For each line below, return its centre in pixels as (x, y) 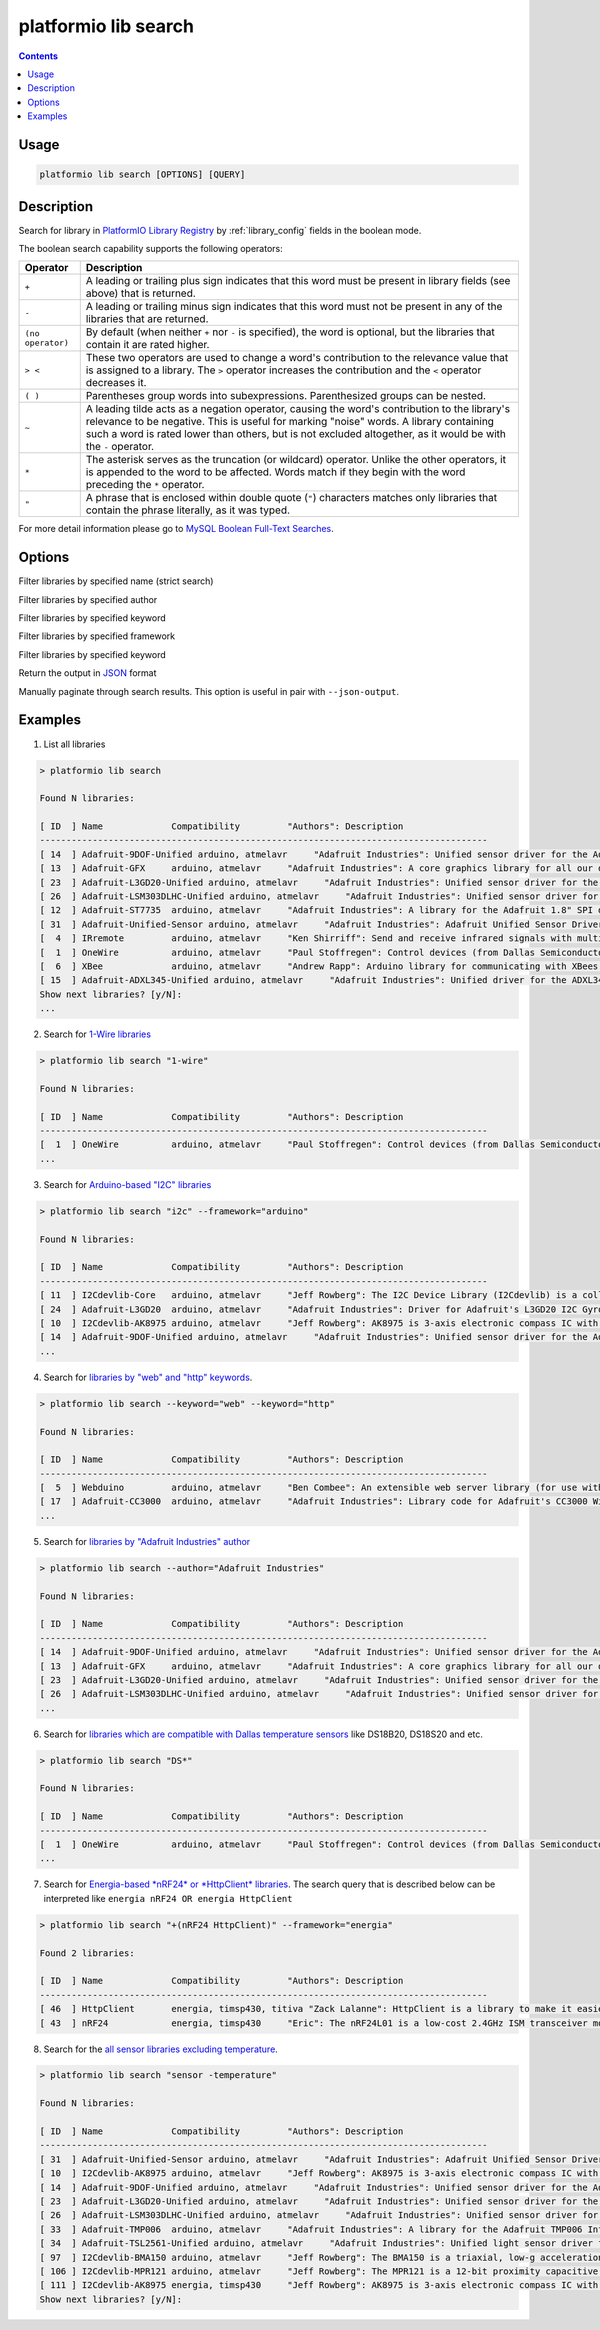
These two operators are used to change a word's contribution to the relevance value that (297, 358)
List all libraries (74, 744)
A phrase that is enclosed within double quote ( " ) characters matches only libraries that (291, 498)
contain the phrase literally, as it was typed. (187, 510)
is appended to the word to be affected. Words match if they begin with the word (275, 472)
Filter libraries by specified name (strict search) (116, 581)
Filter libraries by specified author (88, 599)
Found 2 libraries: (87, 1953)
